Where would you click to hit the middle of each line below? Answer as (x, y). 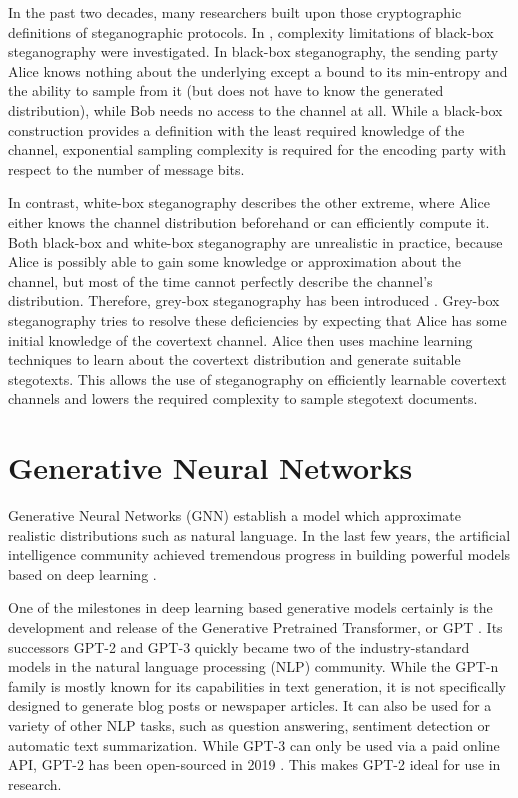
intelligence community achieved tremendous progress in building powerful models (259, 554)
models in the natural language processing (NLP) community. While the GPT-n (253, 666)
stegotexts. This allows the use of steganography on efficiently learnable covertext (257, 378)
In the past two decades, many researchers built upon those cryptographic (235, 12)
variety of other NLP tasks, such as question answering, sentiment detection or (249, 724)
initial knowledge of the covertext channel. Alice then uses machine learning (240, 339)
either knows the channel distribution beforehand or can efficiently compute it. (249, 221)
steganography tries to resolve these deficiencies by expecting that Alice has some (257, 319)
